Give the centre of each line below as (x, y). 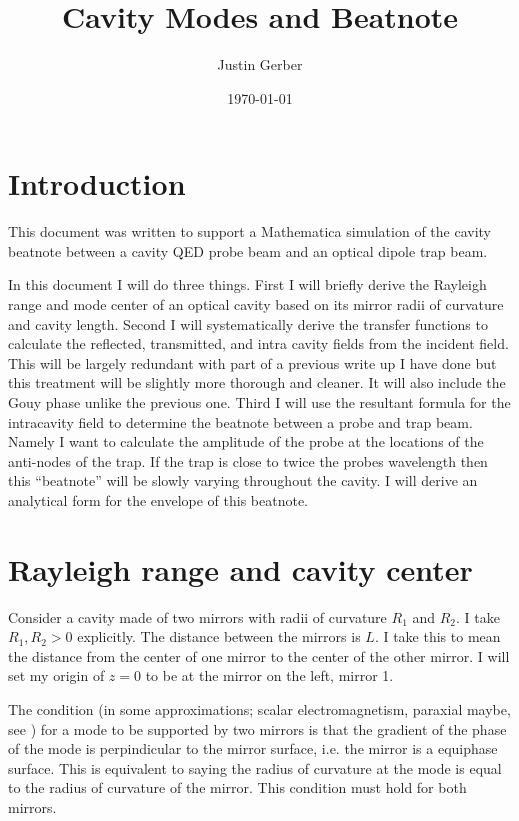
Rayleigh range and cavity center (240, 568)
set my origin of (56, 675)
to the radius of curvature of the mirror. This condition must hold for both (237, 787)
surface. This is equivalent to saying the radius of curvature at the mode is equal (255, 767)
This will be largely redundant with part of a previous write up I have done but (252, 362)
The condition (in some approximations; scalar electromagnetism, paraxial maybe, (259, 709)
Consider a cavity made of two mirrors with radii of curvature (197, 616)
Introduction (97, 183)
